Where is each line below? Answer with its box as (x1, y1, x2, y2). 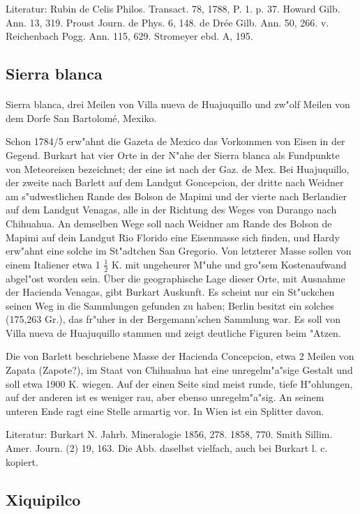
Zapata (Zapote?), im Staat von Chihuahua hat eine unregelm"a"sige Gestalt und (6, 363, 353, 377)
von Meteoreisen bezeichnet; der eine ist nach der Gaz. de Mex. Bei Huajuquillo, (6, 161, 350, 176)
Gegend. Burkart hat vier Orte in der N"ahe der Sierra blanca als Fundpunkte (6, 147, 340, 162)
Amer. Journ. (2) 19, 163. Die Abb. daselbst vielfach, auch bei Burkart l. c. (6, 441, 328, 455)
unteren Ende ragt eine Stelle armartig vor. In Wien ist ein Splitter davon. (6, 403, 324, 418)
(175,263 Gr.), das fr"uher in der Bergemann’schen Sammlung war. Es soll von (6, 312, 340, 326)
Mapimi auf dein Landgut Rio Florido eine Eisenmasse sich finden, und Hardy (6, 229, 340, 244)
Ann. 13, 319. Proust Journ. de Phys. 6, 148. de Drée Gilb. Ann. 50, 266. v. (6, 15, 329, 29)
